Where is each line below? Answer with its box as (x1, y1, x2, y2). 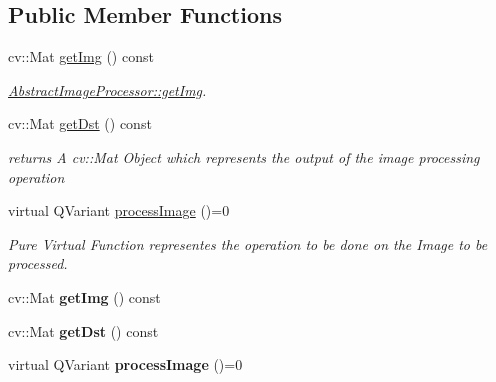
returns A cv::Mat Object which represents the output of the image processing (8, 146, 480, 167)
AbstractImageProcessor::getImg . (8, 79, 207, 100)
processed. (8, 253, 68, 274)
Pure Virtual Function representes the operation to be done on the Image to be (8, 233, 488, 254)
